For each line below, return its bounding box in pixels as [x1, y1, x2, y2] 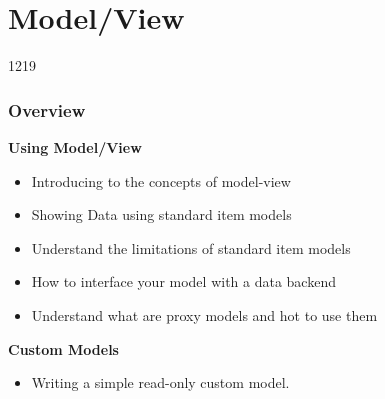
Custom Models [8, 338, 119, 359]
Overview [8, 97, 86, 122]
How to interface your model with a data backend [31, 271, 336, 292]
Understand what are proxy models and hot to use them [31, 304, 378, 325]
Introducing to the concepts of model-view [31, 170, 291, 191]
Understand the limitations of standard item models [31, 237, 351, 258]
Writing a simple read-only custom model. [31, 372, 290, 393]
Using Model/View [8, 136, 142, 157]
